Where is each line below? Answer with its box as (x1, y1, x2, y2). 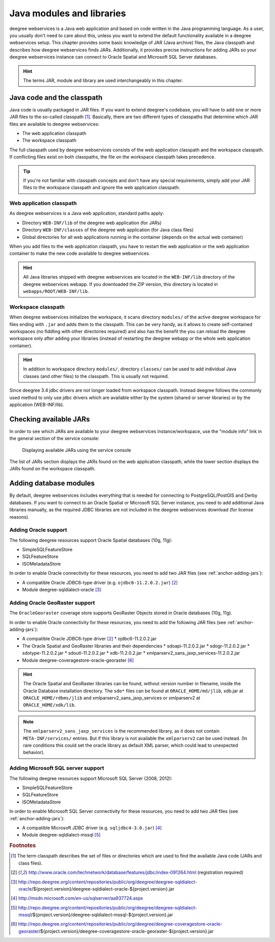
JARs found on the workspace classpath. (9, 466, 96, 472)
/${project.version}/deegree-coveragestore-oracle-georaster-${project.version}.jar (38, 928, 214, 934)
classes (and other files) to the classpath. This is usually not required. (23, 373, 169, 379)
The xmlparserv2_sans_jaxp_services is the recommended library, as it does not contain (23, 728, 220, 734)
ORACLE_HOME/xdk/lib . (23, 702, 76, 708)
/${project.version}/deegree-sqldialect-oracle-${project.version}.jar (31, 885, 175, 892)
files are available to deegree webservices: (9, 121, 99, 127)
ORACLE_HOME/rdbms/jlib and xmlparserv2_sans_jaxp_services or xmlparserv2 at (23, 695, 201, 701)
